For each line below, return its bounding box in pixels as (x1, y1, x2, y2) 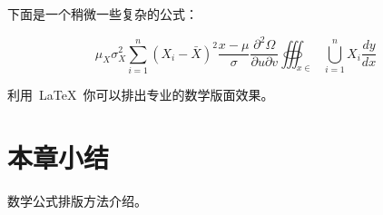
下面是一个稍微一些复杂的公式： (7, 5, 198, 23)
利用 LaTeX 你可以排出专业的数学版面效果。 (7, 84, 274, 103)
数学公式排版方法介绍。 (7, 191, 147, 210)
